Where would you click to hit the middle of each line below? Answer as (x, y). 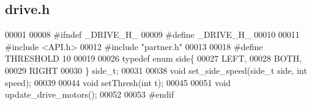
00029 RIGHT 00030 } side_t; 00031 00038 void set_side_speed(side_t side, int (156, 70)
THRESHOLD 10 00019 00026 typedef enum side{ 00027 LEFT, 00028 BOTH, (154, 58)
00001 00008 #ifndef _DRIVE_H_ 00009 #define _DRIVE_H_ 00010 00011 (152, 34)
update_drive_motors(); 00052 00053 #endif (90, 94)
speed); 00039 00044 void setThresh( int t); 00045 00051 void (118, 82)
